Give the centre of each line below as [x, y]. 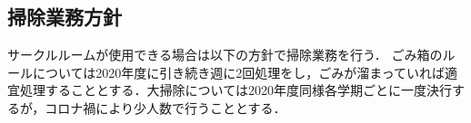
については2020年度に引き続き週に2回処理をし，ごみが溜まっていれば [239, 72]
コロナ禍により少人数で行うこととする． [165, 107]
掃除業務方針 [65, 17]
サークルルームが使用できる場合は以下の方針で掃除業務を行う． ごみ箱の [225, 55]
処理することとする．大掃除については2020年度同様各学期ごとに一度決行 [235, 90]
